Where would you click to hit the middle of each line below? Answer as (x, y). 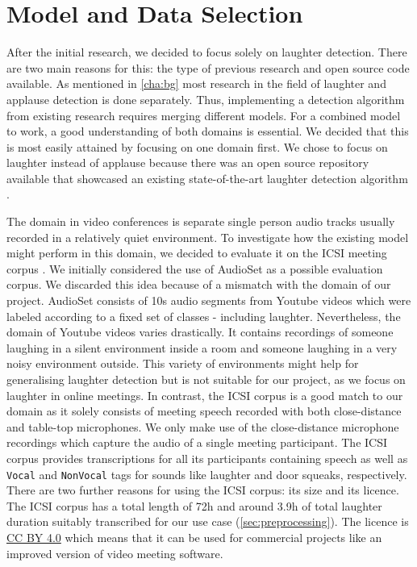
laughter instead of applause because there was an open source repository (188, 163)
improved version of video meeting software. (115, 553)
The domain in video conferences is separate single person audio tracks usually (201, 221)
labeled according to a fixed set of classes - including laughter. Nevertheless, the (204, 316)
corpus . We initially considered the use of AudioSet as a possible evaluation (195, 268)
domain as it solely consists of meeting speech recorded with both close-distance (204, 411)
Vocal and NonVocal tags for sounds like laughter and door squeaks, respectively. (207, 474)
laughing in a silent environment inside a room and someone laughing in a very (202, 347)
